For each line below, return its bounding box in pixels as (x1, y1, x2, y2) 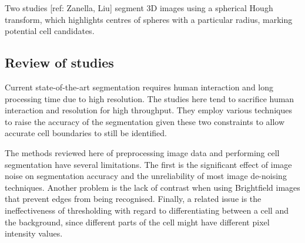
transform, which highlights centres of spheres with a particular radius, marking (5, 13, 293, 25)
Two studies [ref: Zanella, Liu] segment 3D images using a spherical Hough (5, 2, 273, 14)
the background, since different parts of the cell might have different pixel (5, 215, 270, 228)
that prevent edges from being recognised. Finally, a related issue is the (5, 193, 262, 205)
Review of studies (5, 53, 114, 72)
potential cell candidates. (5, 25, 95, 37)
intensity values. (5, 227, 63, 239)
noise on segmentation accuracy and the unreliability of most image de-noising (5, 170, 287, 182)
